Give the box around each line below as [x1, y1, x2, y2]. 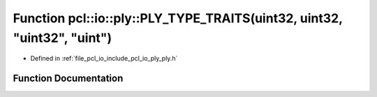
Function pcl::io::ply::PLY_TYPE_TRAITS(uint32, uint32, [13, 10, 343, 26]
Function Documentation [13, 73, 124, 84]
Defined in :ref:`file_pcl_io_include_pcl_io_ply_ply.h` [30, 54, 178, 63]
